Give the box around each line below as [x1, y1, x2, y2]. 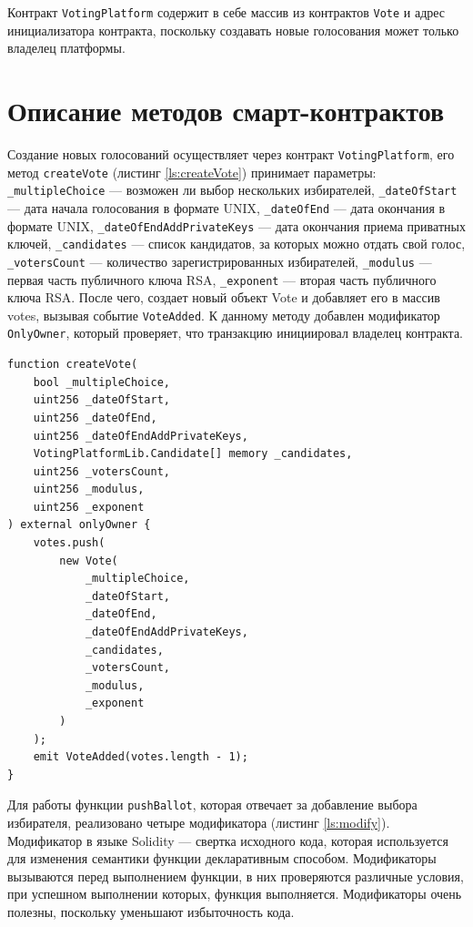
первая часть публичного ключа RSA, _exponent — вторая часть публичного [7, 270, 437, 289]
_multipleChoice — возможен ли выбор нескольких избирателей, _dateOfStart [7, 180, 458, 199]
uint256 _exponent [33, 500, 145, 514]
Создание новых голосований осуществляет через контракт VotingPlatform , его [7, 144, 455, 163]
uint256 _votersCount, [33, 464, 170, 478]
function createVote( [7, 358, 138, 372]
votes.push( [33, 536, 106, 550]
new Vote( [59, 554, 118, 567]
